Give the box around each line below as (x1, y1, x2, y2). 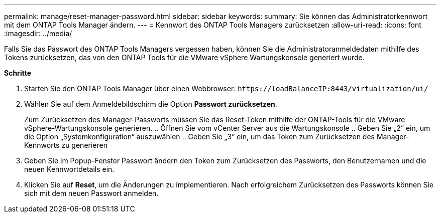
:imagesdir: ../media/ (4, 29, 72, 38)
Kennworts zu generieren (24, 141, 107, 149)
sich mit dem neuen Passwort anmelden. (24, 189, 159, 197)
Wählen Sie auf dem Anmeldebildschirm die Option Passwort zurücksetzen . (24, 100, 277, 108)
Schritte (4, 69, 31, 77)
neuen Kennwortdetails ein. (24, 165, 115, 173)
